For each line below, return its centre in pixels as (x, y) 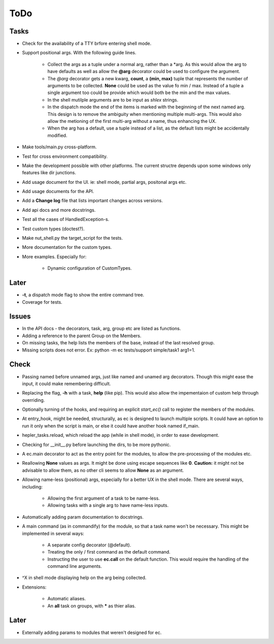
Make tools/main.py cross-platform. (59, 147)
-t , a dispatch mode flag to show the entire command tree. (83, 295)
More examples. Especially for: (54, 256)
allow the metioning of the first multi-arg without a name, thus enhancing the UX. (132, 121)
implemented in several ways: (53, 533)
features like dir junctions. (49, 173)
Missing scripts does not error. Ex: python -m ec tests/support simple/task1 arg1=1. (109, 350)
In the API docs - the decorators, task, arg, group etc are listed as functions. (101, 329)
